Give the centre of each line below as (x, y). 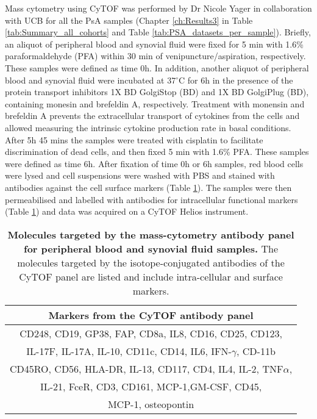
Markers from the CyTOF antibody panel (151, 315)
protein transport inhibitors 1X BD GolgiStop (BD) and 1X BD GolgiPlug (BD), (157, 92)
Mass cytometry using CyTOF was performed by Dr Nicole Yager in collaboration (158, 8)
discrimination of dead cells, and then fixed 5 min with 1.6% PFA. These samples (157, 152)
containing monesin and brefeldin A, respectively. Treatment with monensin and (155, 103)
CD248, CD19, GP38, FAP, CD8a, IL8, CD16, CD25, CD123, (151, 333)
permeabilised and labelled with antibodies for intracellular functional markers (151, 199)
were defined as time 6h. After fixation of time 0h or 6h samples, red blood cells (154, 163)
